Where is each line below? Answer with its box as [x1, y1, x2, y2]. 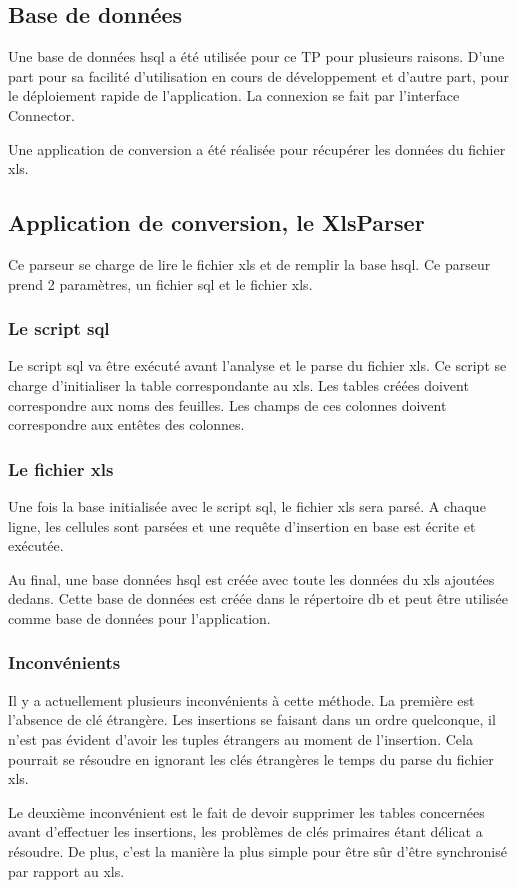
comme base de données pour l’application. [8, 607, 271, 628]
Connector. [8, 104, 75, 125]
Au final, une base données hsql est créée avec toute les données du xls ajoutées [8, 568, 495, 589]
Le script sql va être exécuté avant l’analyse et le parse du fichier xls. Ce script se [8, 355, 507, 376]
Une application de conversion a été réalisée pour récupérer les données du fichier [8, 138, 506, 159]
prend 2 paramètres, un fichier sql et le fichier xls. [8, 273, 313, 294]
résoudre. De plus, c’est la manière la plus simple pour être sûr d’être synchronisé [8, 840, 507, 861]
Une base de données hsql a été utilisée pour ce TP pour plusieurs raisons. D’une [8, 46, 505, 67]
